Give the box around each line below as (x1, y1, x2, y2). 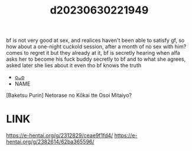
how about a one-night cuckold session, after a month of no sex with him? (6, 43, 187, 50)
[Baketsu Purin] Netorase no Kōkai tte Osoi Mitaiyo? (6, 92, 132, 99)
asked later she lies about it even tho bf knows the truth (6, 62, 142, 69)
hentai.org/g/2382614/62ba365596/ (6, 138, 95, 145)
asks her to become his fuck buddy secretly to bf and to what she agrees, (6, 55, 186, 63)
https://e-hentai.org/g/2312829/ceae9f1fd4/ (6, 132, 113, 139)
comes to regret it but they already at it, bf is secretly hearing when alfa (6, 50, 180, 57)
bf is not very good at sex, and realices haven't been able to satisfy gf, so (6, 37, 185, 44)
